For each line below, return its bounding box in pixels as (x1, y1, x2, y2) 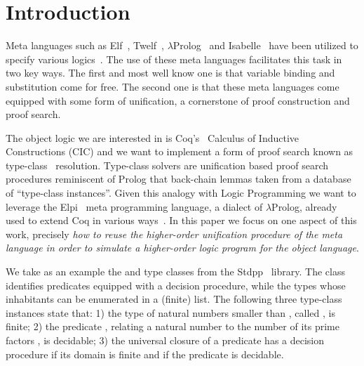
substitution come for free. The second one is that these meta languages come (6, 79, 339, 93)
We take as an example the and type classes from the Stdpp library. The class (6, 264, 345, 279)
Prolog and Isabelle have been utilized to (173, 38, 358, 53)
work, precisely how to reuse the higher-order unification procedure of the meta (6, 226, 343, 241)
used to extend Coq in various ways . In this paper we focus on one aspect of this (6, 213, 357, 228)
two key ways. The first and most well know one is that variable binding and (6, 65, 335, 80)
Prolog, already (271, 199, 337, 214)
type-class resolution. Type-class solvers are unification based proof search (6, 157, 329, 172)
